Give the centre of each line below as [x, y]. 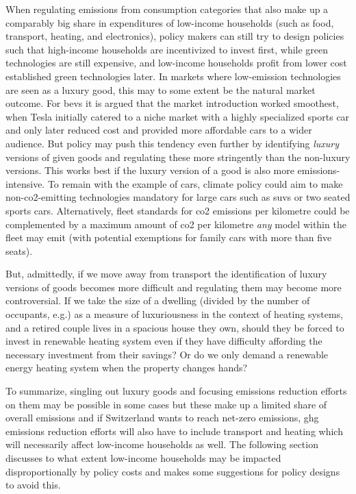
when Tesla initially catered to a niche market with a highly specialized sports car [178, 116]
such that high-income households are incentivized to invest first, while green [167, 49]
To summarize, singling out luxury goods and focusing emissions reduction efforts [176, 391]
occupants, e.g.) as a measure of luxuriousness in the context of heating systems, [175, 314]
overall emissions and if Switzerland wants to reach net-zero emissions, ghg [162, 418]
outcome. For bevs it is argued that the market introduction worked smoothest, [172, 103]
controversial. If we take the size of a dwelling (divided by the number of [158, 300]
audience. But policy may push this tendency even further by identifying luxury [173, 143]
